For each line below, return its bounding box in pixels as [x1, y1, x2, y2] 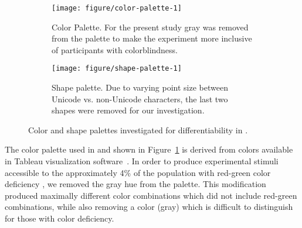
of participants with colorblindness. [52, 43, 178, 56]
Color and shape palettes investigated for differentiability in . [28, 123, 248, 136]
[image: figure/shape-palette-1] [52, 64, 182, 73]
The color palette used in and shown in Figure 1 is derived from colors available [5, 143, 293, 156]
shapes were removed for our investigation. [52, 104, 205, 116]
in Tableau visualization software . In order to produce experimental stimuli [5, 155, 279, 167]
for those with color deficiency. [5, 212, 114, 224]
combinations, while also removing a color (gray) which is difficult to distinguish [5, 201, 293, 213]
